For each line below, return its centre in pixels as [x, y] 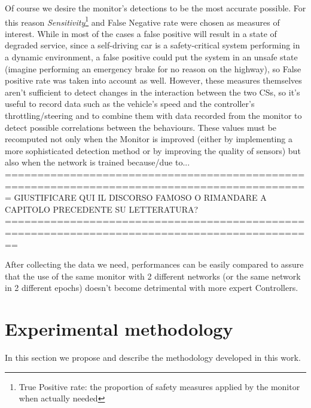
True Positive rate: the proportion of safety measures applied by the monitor [159, 386]
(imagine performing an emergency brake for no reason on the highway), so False [153, 68]
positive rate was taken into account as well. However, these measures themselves [153, 80]
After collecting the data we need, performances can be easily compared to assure [154, 264]
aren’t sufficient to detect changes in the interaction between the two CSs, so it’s [153, 92]
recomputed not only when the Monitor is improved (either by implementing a [149, 139]
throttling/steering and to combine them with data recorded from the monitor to [153, 115]
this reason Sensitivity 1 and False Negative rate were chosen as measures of [142, 21]
